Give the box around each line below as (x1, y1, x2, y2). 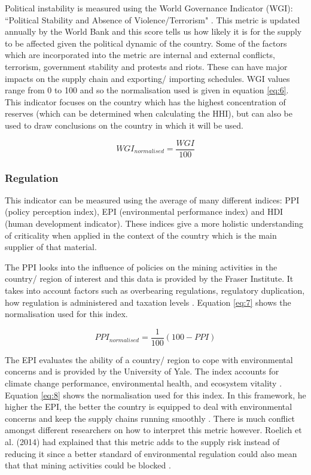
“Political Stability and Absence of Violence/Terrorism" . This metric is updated (5, 13, 300, 26)
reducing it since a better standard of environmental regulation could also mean (5, 447, 297, 459)
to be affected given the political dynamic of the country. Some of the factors (5, 36, 287, 49)
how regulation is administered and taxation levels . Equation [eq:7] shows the (5, 296, 291, 308)
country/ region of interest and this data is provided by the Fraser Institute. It (5, 272, 294, 285)
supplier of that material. (5, 240, 97, 253)
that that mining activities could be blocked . (5, 459, 171, 471)
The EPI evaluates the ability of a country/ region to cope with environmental (5, 353, 293, 366)
